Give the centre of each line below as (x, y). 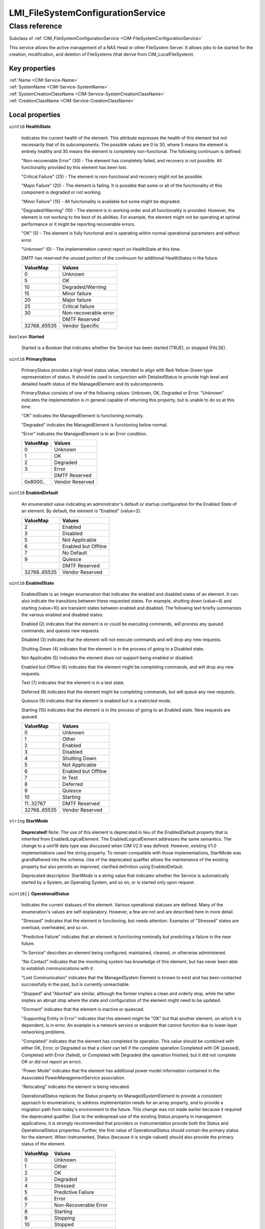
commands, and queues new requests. (61, 631)
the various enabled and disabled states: (62, 615)
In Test (70, 778)
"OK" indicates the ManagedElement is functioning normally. (83, 416)
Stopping (65, 1218)
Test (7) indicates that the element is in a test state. (73, 683)
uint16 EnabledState (31, 583)
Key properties (32, 68)
